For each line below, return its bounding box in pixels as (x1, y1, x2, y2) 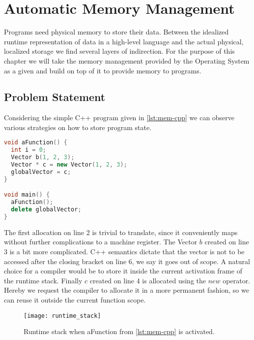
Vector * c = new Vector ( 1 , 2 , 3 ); (11, 161, 127, 169)
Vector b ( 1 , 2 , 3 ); (11, 154, 75, 161)
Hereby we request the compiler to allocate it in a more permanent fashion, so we (4, 285, 249, 295)
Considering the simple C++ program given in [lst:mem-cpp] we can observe (4, 112, 235, 123)
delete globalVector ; (11, 206, 82, 213)
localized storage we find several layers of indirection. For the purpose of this (4, 46, 235, 56)
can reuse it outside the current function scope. (4, 295, 146, 305)
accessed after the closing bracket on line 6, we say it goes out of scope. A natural (4, 256, 251, 266)
